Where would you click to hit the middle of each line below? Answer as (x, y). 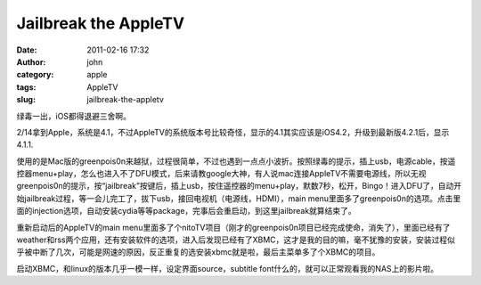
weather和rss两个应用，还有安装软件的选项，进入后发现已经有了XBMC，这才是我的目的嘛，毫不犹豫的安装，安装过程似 (236, 240)
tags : (26, 87)
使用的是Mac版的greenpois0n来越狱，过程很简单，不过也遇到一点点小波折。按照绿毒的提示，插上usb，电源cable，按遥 (236, 161)
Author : (31, 61)
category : (35, 75)
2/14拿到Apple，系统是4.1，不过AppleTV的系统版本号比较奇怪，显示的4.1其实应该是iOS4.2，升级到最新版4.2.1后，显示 (233, 132)
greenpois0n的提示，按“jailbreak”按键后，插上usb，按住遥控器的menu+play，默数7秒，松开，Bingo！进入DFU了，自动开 (239, 186)
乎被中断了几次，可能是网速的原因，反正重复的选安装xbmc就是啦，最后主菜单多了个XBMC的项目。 (198, 252)
